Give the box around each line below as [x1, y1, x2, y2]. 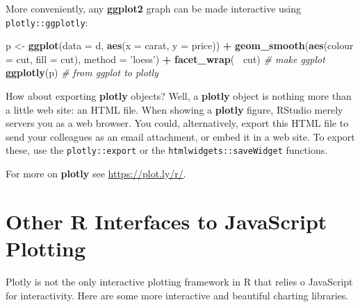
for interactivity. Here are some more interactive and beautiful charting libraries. [6, 288, 349, 302]
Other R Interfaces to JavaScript [6, 207, 327, 235]
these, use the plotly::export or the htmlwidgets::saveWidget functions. [6, 143, 328, 157]
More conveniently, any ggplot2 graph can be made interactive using [6, 1, 302, 15]
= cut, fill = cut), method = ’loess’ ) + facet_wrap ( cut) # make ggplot [6, 51, 325, 66]
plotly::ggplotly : [6, 15, 88, 29]
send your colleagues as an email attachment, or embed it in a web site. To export [6, 129, 355, 143]
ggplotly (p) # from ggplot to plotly [6, 65, 158, 80]
